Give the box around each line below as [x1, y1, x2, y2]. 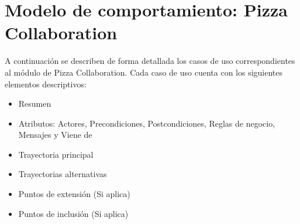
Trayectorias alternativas [18, 168, 107, 180]
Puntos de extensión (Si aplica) [18, 188, 130, 200]
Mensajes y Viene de [18, 128, 92, 141]
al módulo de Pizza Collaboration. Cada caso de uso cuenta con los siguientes [5, 66, 283, 78]
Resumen [18, 97, 51, 110]
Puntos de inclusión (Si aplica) [18, 207, 129, 219]
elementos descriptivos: [5, 77, 87, 90]
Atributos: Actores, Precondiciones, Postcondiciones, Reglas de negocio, [18, 117, 275, 129]
